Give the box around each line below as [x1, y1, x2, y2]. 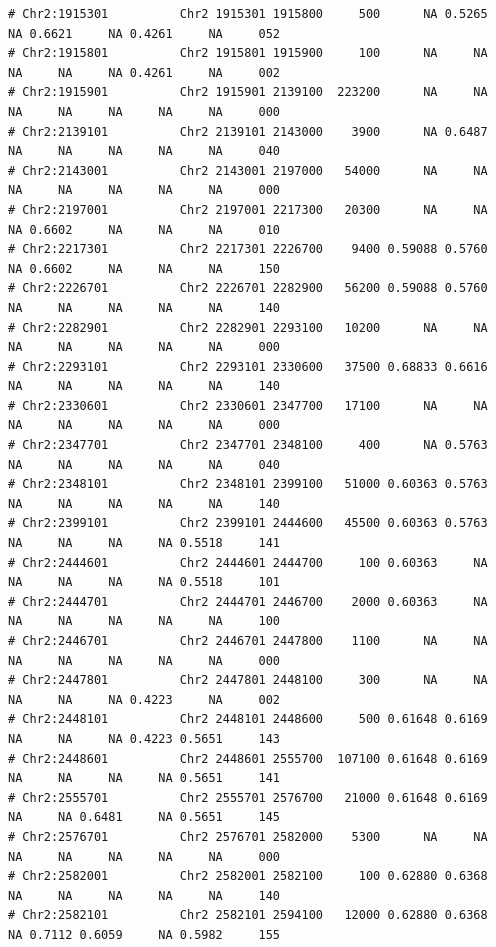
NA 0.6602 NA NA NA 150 [8, 261, 281, 276]
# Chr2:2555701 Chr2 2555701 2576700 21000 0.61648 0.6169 [8, 790, 488, 805]
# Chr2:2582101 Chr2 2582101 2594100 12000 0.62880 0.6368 [8, 908, 488, 923]
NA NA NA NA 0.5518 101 [8, 575, 281, 590]
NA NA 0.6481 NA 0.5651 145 [8, 810, 281, 825]
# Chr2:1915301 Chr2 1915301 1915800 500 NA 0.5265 [8, 7, 488, 21]
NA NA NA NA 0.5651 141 [8, 771, 281, 786]
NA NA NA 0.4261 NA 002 [8, 65, 281, 80]
